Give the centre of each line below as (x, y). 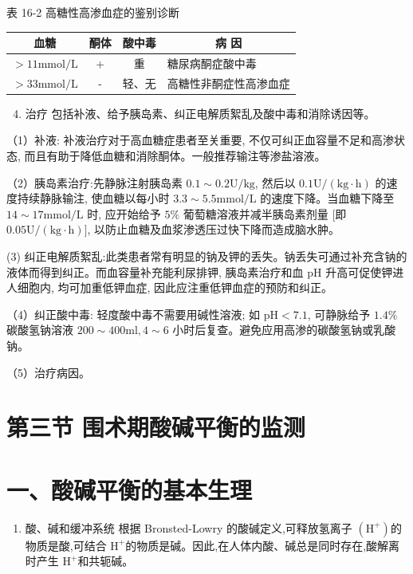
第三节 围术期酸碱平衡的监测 (156, 427)
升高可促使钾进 (365, 271)
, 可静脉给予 (339, 314)
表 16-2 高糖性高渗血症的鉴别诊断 (93, 12)
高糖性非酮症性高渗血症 (228, 83)
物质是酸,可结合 (66, 545)
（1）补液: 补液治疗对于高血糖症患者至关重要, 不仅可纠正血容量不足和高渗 (201, 140)
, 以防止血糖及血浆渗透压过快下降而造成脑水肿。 (214, 229)
